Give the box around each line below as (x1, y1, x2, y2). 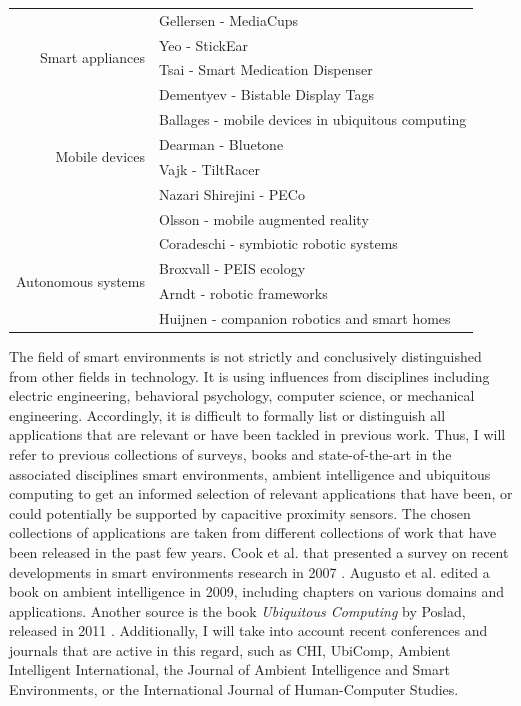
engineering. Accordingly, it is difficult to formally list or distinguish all (9, 404, 446, 425)
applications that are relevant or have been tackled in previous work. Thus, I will (9, 424, 506, 445)
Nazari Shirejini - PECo (159, 183, 305, 204)
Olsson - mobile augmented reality (159, 208, 369, 229)
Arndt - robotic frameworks (159, 283, 328, 304)
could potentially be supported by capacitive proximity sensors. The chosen (9, 502, 471, 523)
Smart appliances (39, 47, 146, 68)
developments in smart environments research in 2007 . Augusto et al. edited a (9, 561, 490, 582)
